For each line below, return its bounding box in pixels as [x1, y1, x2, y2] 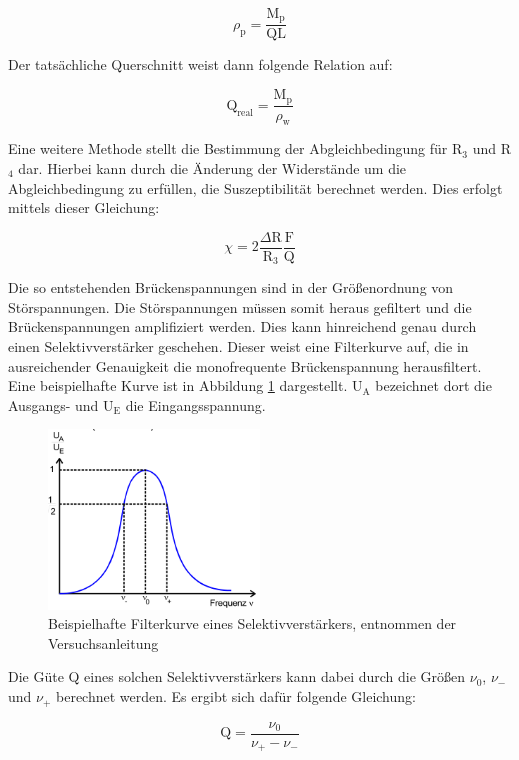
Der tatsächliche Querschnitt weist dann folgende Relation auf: [8, 54, 393, 75]
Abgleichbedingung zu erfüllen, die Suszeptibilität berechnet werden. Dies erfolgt [8, 177, 503, 198]
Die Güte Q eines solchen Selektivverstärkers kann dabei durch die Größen [8, 666, 466, 687]
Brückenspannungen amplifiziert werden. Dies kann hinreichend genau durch [8, 316, 477, 337]
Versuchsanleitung [48, 632, 159, 653]
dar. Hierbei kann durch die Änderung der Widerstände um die [18, 157, 407, 178]
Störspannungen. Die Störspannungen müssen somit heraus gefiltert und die [8, 296, 472, 317]
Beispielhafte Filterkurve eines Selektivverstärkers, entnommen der [48, 613, 457, 634]
